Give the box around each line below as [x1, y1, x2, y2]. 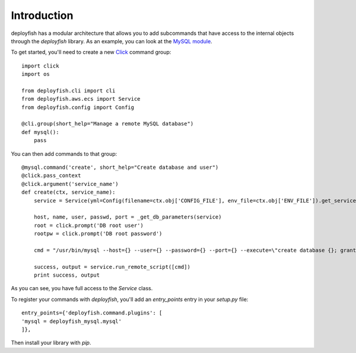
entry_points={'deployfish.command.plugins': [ [21, 310, 163, 316]
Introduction [11, 9, 74, 22]
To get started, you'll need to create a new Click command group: [11, 49, 171, 56]
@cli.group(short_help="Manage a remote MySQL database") [21, 120, 194, 127]
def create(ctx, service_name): [21, 189, 116, 195]
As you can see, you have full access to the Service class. [11, 285, 153, 292]
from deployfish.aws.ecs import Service [21, 95, 141, 102]
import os [21, 71, 50, 78]
